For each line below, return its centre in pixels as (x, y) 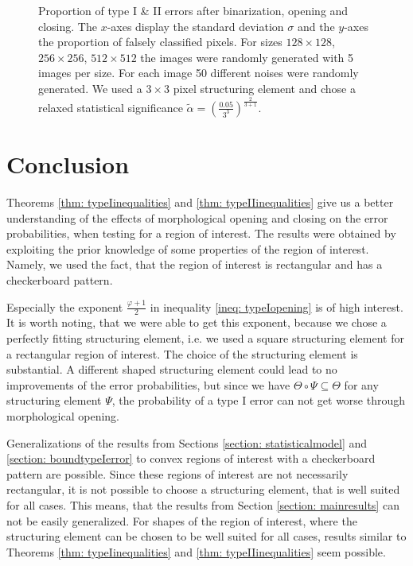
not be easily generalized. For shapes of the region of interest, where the (182, 520)
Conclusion (68, 164)
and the (316, 26)
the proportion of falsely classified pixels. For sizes (160, 42)
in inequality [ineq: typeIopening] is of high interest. (277, 306)
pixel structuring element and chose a (264, 88)
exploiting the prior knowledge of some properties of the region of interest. (188, 248)
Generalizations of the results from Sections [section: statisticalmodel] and (187, 442)
